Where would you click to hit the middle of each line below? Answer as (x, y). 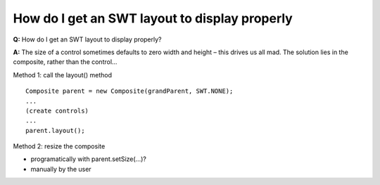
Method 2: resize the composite (59, 146)
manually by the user (61, 169)
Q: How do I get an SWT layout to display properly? (87, 39)
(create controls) (57, 110)
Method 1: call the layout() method (63, 75)
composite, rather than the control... (65, 62)
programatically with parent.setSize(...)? (89, 159)
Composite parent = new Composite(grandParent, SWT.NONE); (129, 91)
